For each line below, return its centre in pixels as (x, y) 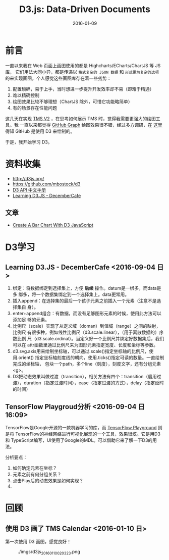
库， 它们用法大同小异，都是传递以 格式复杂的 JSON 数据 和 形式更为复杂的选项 (82, 72)
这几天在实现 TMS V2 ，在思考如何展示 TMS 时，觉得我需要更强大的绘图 (81, 118)
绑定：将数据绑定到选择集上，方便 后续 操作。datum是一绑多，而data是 (87, 288)
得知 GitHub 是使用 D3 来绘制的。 (40, 131)
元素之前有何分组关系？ (37, 474)
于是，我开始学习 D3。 (29, 142)
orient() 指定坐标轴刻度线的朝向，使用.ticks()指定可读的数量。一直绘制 (91, 358)
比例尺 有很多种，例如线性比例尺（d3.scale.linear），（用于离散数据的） (86, 332)
